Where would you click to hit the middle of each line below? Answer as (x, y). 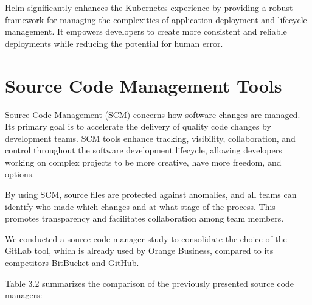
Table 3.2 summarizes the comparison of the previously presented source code (150, 283)
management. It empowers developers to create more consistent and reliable (146, 31)
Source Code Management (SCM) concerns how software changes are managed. (153, 114)
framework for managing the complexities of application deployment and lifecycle (156, 19)
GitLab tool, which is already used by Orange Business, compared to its (139, 251)
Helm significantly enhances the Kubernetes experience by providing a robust (149, 7)
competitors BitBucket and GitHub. (72, 263)
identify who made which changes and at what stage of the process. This (140, 206)
